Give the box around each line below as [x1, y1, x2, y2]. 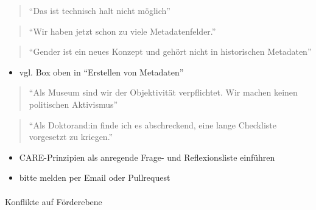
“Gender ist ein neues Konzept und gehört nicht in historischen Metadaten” [29, 45, 312, 58]
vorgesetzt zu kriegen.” [29, 130, 113, 143]
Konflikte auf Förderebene [5, 195, 102, 208]
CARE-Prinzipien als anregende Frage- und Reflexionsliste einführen [19, 150, 275, 163]
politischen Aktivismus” [29, 97, 118, 110]
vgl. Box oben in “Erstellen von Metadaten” [19, 65, 184, 78]
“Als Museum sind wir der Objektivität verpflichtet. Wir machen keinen [29, 86, 298, 99]
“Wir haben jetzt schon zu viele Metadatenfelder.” [29, 24, 216, 37]
